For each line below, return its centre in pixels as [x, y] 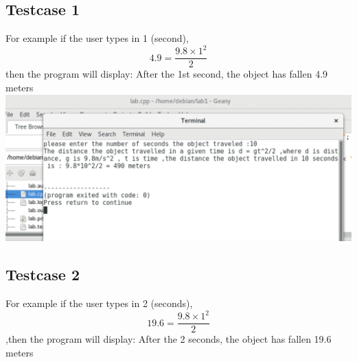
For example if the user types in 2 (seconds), [99, 303]
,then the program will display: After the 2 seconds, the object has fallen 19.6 [169, 339]
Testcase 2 [43, 274]
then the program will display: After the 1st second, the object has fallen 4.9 [167, 74]
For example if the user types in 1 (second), [97, 38]
